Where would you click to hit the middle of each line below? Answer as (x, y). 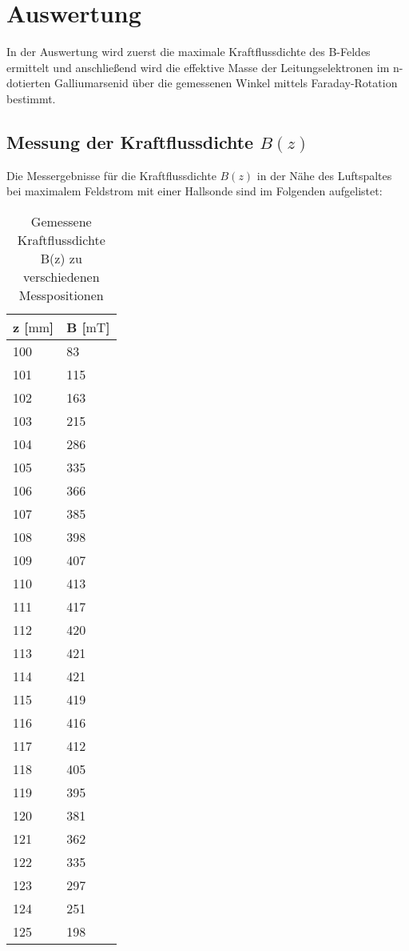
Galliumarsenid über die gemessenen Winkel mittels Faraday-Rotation (226, 83)
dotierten (29, 83)
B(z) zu (61, 258)
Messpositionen (61, 295)
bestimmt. (31, 98)
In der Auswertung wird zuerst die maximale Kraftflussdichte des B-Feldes (189, 52)
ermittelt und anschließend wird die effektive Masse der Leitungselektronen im (198, 67)
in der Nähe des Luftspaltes (324, 175)
